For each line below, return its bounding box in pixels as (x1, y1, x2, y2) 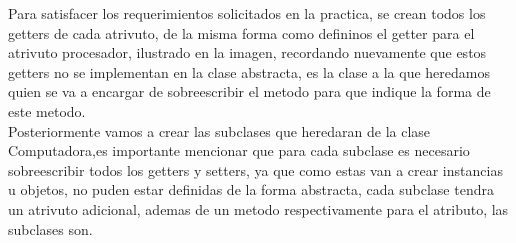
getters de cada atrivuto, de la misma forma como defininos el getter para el (8, 22, 475, 43)
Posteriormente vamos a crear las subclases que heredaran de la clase (8, 120, 431, 141)
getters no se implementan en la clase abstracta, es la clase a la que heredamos (8, 61, 490, 82)
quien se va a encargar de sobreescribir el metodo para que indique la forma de (8, 81, 491, 102)
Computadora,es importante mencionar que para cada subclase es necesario (8, 140, 470, 161)
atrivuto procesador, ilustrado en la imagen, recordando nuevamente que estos (8, 42, 487, 63)
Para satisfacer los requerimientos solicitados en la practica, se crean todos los (8, 3, 486, 23)
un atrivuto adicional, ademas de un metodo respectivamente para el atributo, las (8, 198, 509, 219)
